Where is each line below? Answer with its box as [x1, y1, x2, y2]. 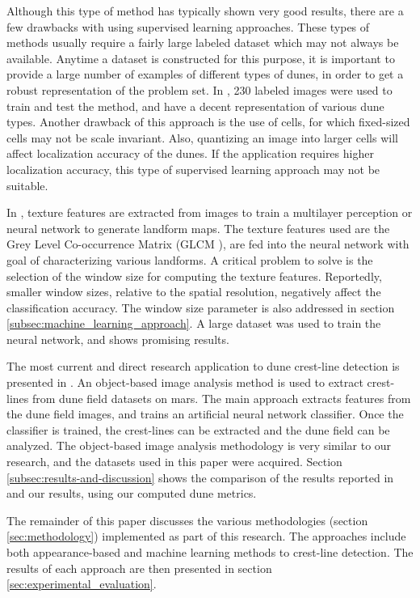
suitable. [6, 176, 48, 193]
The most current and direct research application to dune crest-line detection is [6, 358, 400, 375]
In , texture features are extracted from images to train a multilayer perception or [6, 204, 413, 221]
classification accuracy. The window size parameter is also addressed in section [6, 299, 395, 316]
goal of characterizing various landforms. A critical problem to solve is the [6, 251, 373, 268]
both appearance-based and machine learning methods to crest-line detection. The [6, 544, 414, 560]
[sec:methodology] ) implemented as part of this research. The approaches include [6, 528, 406, 545]
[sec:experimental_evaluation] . [6, 575, 157, 592]
